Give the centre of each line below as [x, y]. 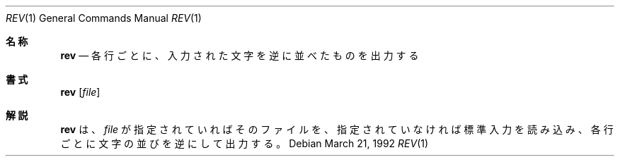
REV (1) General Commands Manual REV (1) [104, 18]
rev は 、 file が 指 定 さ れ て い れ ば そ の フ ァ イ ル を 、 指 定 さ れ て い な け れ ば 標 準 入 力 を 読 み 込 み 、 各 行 [337, 129]
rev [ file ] [80, 92]
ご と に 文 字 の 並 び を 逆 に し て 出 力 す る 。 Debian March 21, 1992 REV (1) [245, 143]
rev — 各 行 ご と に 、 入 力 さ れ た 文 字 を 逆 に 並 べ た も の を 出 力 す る [240, 55]
